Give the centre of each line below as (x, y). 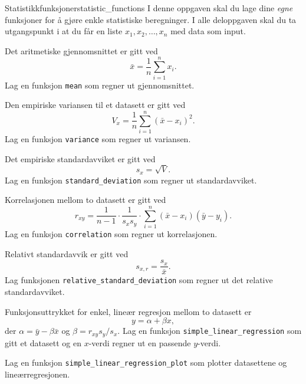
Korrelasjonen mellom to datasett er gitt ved (85, 200)
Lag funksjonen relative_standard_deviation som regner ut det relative (139, 280)
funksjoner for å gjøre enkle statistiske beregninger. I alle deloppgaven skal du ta (151, 19)
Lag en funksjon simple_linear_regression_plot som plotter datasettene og (146, 362)
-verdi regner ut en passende (140, 342)
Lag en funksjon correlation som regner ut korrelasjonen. (111, 234)
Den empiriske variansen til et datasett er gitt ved (95, 105)
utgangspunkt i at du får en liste (64, 31)
